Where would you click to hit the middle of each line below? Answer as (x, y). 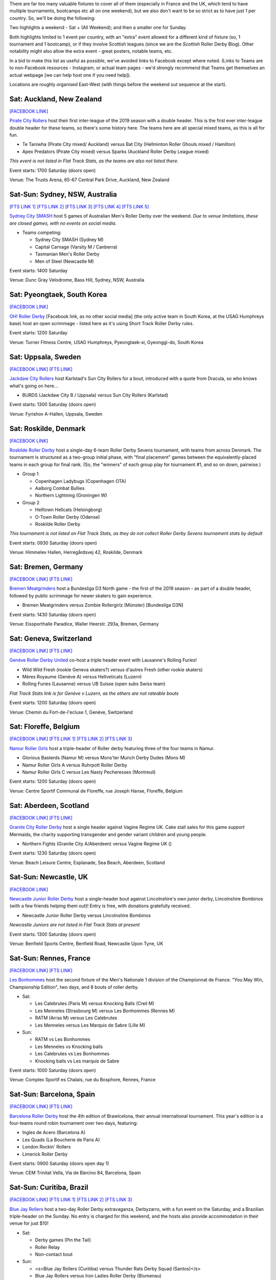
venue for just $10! (29, 1223)
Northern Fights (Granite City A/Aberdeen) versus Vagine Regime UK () (97, 844)
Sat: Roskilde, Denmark (48, 428)
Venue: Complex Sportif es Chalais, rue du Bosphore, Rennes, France (83, 1080)
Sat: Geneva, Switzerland (51, 638)
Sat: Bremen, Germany (46, 567)
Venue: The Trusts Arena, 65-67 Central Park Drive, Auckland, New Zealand (89, 180)
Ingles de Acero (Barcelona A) (54, 1133)
